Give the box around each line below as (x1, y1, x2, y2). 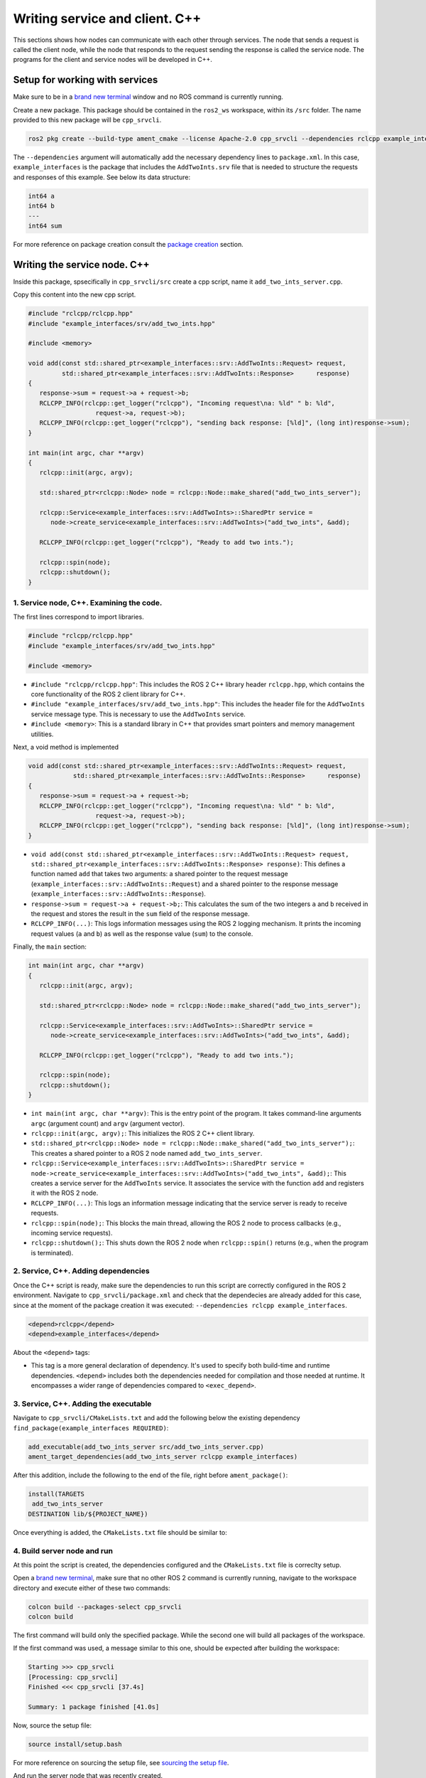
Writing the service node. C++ (13, 258, 150, 270)
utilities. (31, 730, 54, 738)
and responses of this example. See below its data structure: (13, 173, 191, 181)
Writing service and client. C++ (13, 11, 202, 26)
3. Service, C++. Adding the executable (13, 1398, 152, 1408)
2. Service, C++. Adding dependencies (13, 1266, 150, 1276)
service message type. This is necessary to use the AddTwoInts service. (31, 710, 246, 718)
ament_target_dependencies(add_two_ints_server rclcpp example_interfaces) (28, 1453, 298, 1461)
